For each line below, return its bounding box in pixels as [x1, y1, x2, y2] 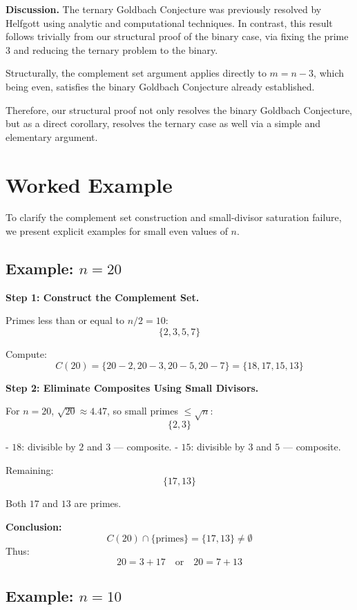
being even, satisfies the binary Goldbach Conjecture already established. [6, 79, 315, 93]
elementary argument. [6, 129, 98, 144]
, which [313, 66, 345, 80]
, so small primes [107, 403, 178, 418]
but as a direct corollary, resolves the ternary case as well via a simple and [6, 116, 321, 131]
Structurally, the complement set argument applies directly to [6, 66, 267, 80]
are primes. [74, 496, 122, 511]
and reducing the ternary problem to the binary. [13, 42, 218, 57]
